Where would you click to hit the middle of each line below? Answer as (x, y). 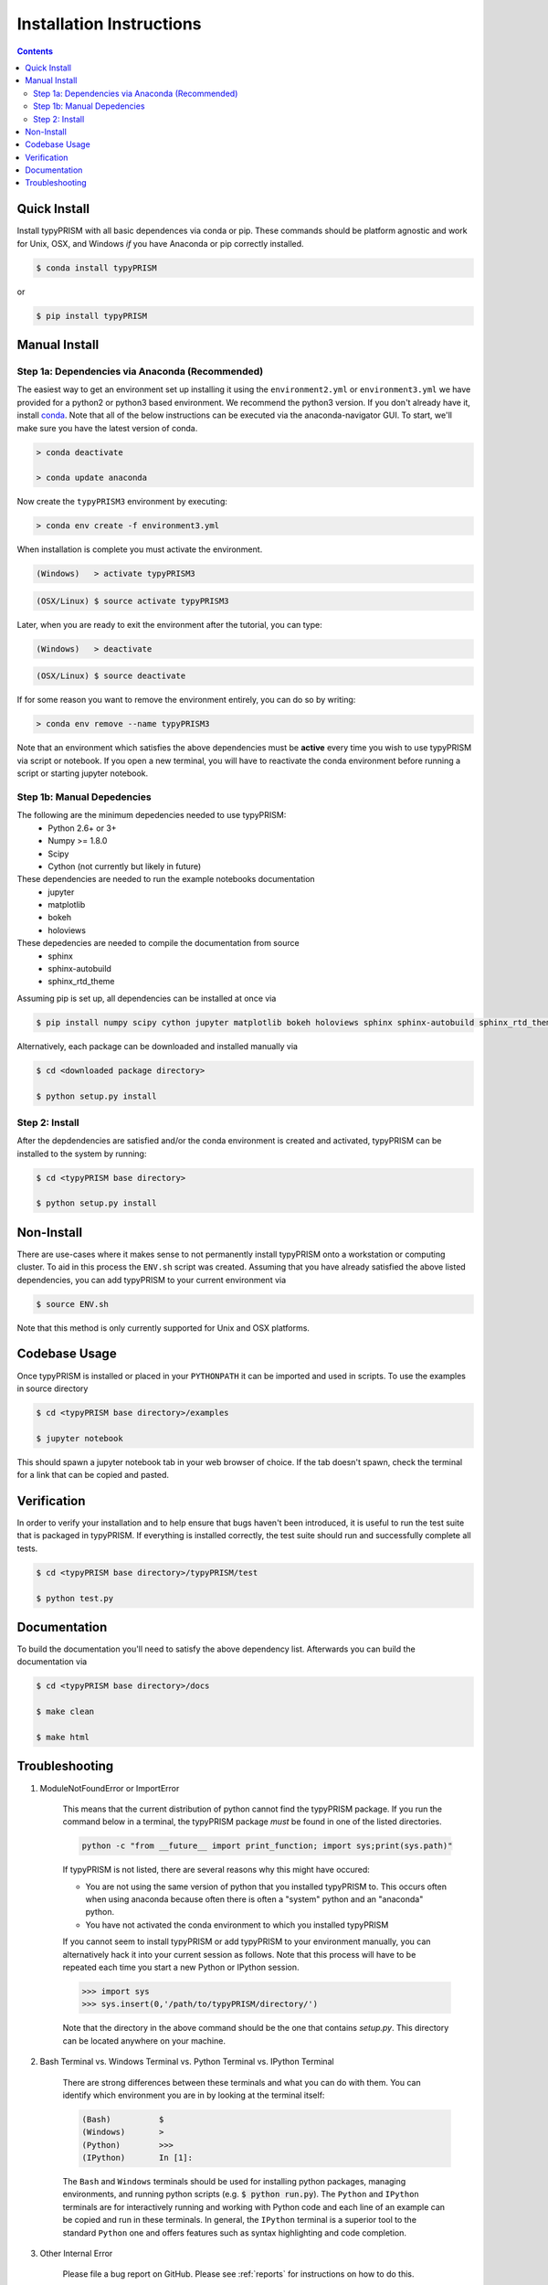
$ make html (63, 1737)
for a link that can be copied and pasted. (93, 1475)
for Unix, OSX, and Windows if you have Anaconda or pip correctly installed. (161, 243)
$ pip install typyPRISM (92, 316)
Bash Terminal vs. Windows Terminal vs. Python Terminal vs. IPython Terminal (187, 2062)
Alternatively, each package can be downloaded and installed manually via (158, 1046)
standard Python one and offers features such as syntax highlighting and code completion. (234, 2232)
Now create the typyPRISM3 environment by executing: (122, 502)
